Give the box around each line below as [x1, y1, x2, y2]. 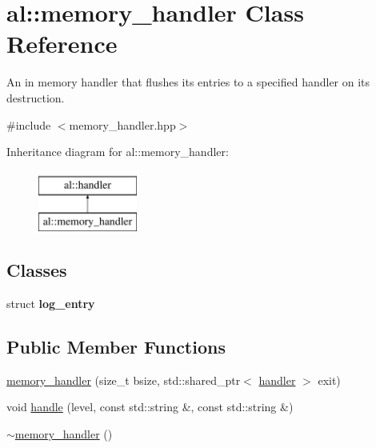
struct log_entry [6, 295, 95, 312]
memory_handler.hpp [69, 116, 176, 133]
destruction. [6, 89, 65, 106]
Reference [6, 27, 118, 60]
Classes [6, 258, 67, 282]
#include [6, 116, 51, 133]
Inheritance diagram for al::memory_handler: [6, 143, 229, 160]
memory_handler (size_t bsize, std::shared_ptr [6, 371, 241, 388]
